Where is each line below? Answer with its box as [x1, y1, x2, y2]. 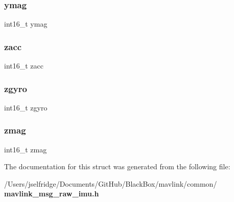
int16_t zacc [4, 60, 43, 71]
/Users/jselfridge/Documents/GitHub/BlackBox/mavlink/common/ [4, 178, 217, 189]
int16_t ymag [4, 18, 48, 29]
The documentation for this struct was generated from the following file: [4, 161, 230, 172]
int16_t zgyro [4, 102, 48, 113]
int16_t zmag [4, 144, 47, 154]
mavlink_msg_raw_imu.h [4, 188, 99, 199]
